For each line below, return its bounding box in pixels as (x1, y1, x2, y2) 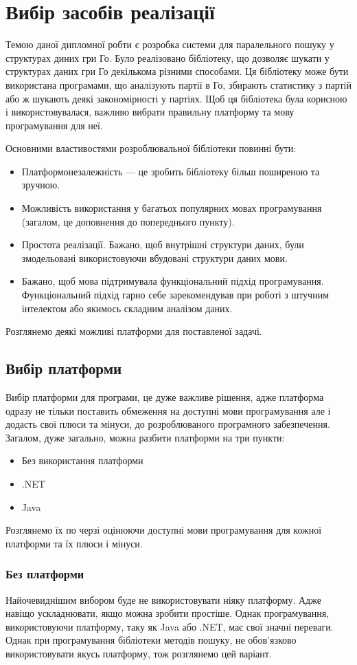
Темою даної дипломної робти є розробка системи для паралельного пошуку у (5, 37, 334, 52)
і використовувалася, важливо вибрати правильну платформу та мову (5, 105, 295, 119)
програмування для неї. (5, 118, 103, 132)
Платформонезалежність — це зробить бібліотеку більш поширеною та (21, 164, 320, 178)
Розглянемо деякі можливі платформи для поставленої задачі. (5, 324, 262, 338)
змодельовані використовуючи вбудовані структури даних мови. (21, 250, 288, 265)
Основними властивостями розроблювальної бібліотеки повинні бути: (5, 141, 297, 155)
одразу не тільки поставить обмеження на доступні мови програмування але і (5, 403, 331, 417)
